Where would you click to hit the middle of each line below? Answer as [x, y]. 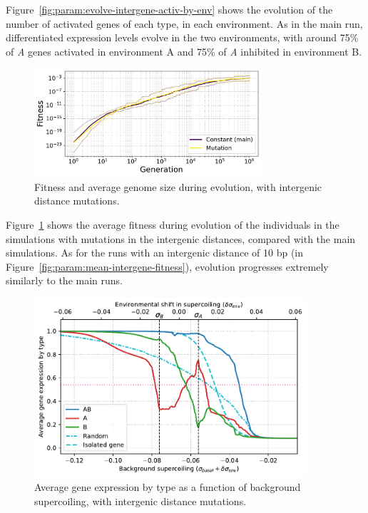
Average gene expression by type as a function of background [168, 487]
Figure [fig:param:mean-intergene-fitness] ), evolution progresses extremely [167, 266]
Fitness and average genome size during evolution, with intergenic [178, 186]
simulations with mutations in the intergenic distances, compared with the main [181, 238]
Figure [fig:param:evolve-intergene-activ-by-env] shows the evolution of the [169, 9]
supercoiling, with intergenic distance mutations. [140, 501]
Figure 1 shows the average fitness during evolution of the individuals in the [173, 224]
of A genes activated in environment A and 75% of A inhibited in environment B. [184, 51]
